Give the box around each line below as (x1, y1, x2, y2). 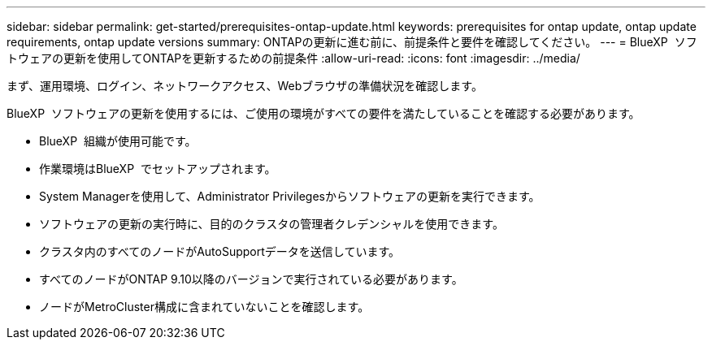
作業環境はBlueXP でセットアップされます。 (39, 162, 276, 175)
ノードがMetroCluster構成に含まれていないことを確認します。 (39, 300, 370, 314)
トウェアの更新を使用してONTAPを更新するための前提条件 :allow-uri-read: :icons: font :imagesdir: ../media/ (7, 51, 580, 65)
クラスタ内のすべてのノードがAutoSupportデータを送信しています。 (39, 244, 401, 258)
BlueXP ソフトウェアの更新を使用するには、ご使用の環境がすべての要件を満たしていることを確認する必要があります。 (7, 106, 640, 120)
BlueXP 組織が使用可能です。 (39, 134, 197, 148)
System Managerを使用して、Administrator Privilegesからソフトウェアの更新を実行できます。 (39, 189, 541, 203)
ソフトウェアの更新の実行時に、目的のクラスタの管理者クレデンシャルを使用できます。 (39, 217, 504, 231)
